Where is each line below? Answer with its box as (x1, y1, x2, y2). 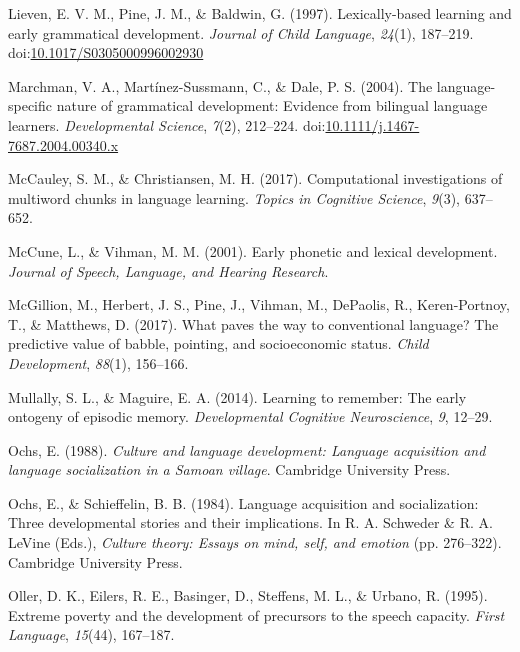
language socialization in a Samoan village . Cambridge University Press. (8, 459, 451, 480)
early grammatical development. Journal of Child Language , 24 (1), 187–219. (8, 22, 474, 43)
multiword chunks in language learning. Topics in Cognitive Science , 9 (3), (8, 187, 460, 208)
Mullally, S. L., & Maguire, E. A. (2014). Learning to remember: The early (8, 386, 467, 407)
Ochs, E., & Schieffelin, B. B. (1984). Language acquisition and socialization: (8, 492, 479, 513)
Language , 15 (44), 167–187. (8, 624, 175, 645)
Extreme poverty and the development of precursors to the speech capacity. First (8, 604, 505, 625)
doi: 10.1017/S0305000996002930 (8, 42, 204, 63)
